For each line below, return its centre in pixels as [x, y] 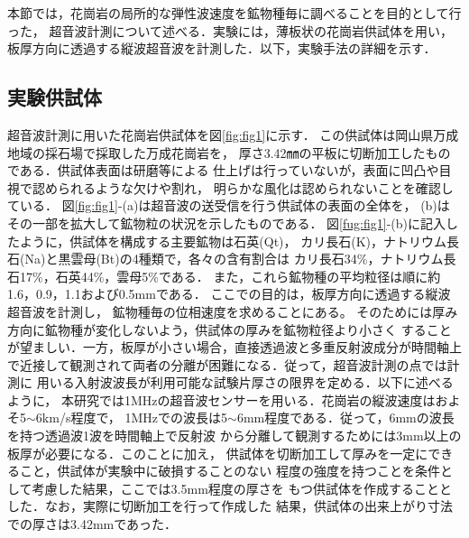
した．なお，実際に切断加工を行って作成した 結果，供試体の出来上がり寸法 [230, 506]
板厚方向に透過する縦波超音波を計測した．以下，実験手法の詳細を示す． [222, 48]
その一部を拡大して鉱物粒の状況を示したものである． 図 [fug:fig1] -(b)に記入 [226, 223]
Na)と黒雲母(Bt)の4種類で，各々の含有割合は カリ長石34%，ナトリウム [234, 259]
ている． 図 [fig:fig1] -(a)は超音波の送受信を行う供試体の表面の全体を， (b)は [229, 205]
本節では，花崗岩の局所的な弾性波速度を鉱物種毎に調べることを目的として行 [234, 13]
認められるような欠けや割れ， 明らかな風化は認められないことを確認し [243, 187]
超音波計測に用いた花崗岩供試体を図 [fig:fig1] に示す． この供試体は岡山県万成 [233, 134]
